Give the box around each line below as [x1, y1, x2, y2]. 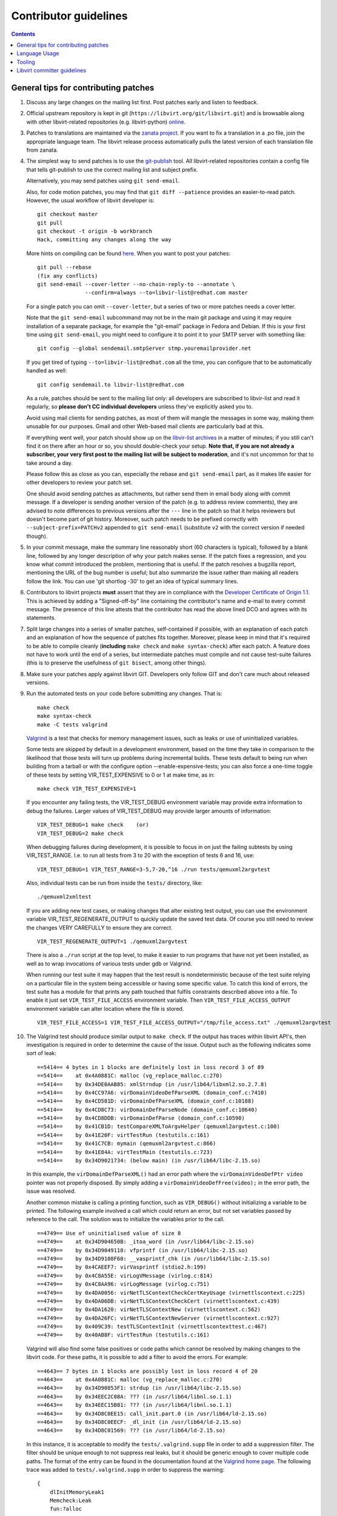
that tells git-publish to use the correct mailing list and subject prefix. [26, 166, 198, 173]
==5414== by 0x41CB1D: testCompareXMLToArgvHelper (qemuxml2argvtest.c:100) [37, 1123, 280, 1130]
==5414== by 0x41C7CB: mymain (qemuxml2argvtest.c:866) [37, 1140, 216, 1147]
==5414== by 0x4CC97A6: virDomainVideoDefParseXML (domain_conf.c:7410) [37, 1089, 267, 1096]
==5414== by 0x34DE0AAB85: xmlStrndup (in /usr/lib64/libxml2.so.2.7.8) [37, 1081, 267, 1088]
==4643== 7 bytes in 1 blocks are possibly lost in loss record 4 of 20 [37, 1367, 258, 1375]
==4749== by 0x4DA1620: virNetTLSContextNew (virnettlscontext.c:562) [37, 1306, 261, 1313]
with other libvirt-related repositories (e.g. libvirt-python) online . [26, 118, 186, 126]
